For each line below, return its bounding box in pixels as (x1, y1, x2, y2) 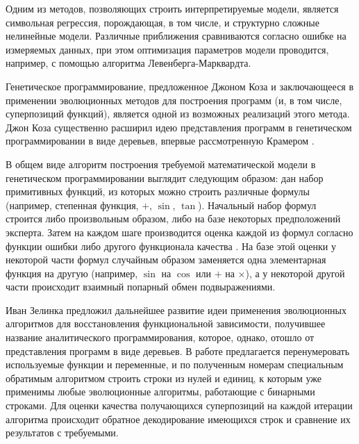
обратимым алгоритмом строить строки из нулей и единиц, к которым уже (6, 370, 322, 385)
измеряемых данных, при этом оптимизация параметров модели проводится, (6, 42, 329, 56)
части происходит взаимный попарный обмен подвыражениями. (6, 279, 276, 294)
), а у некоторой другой (245, 265, 345, 280)
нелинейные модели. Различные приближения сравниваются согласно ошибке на (6, 28, 347, 43)
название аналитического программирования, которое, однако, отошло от (6, 330, 315, 345)
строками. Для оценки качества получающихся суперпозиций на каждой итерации (6, 398, 353, 413)
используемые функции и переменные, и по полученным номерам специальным (6, 357, 344, 372)
